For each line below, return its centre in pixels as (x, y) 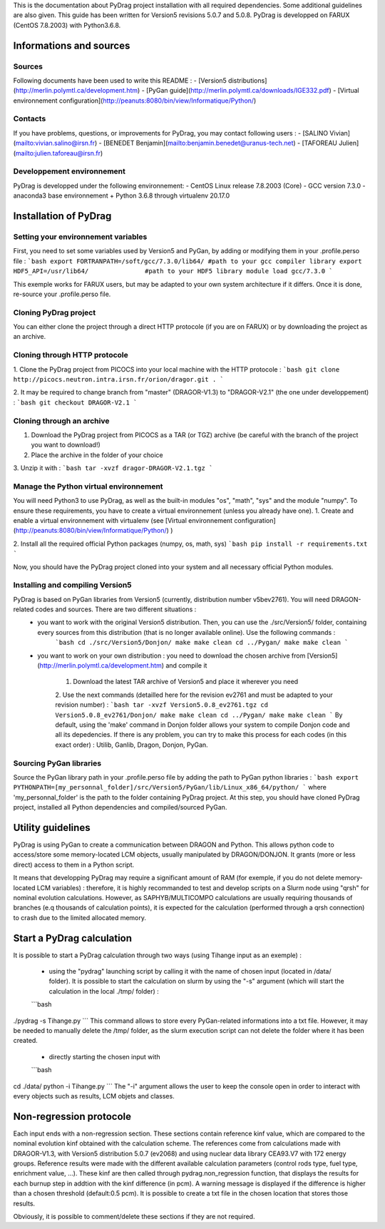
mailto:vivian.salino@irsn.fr (55, 143)
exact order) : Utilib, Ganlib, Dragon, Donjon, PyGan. (132, 745)
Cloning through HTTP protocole (71, 355)
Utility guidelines (52, 827)
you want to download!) (66, 445)
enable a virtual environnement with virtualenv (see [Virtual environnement (123, 520)
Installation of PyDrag (62, 216)
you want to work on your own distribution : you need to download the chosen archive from (171, 656)
